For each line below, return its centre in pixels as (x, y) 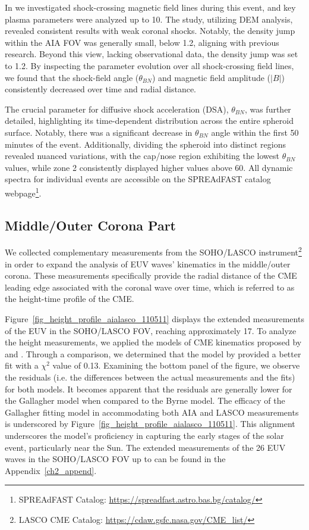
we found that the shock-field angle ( (72, 77)
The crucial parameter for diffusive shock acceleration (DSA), (117, 109)
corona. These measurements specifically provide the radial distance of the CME (151, 275)
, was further (268, 109)
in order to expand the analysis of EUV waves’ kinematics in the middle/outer (148, 264)
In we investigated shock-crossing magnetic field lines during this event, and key (150, 7)
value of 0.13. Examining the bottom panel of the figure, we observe (176, 365)
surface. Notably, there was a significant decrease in (99, 132)
